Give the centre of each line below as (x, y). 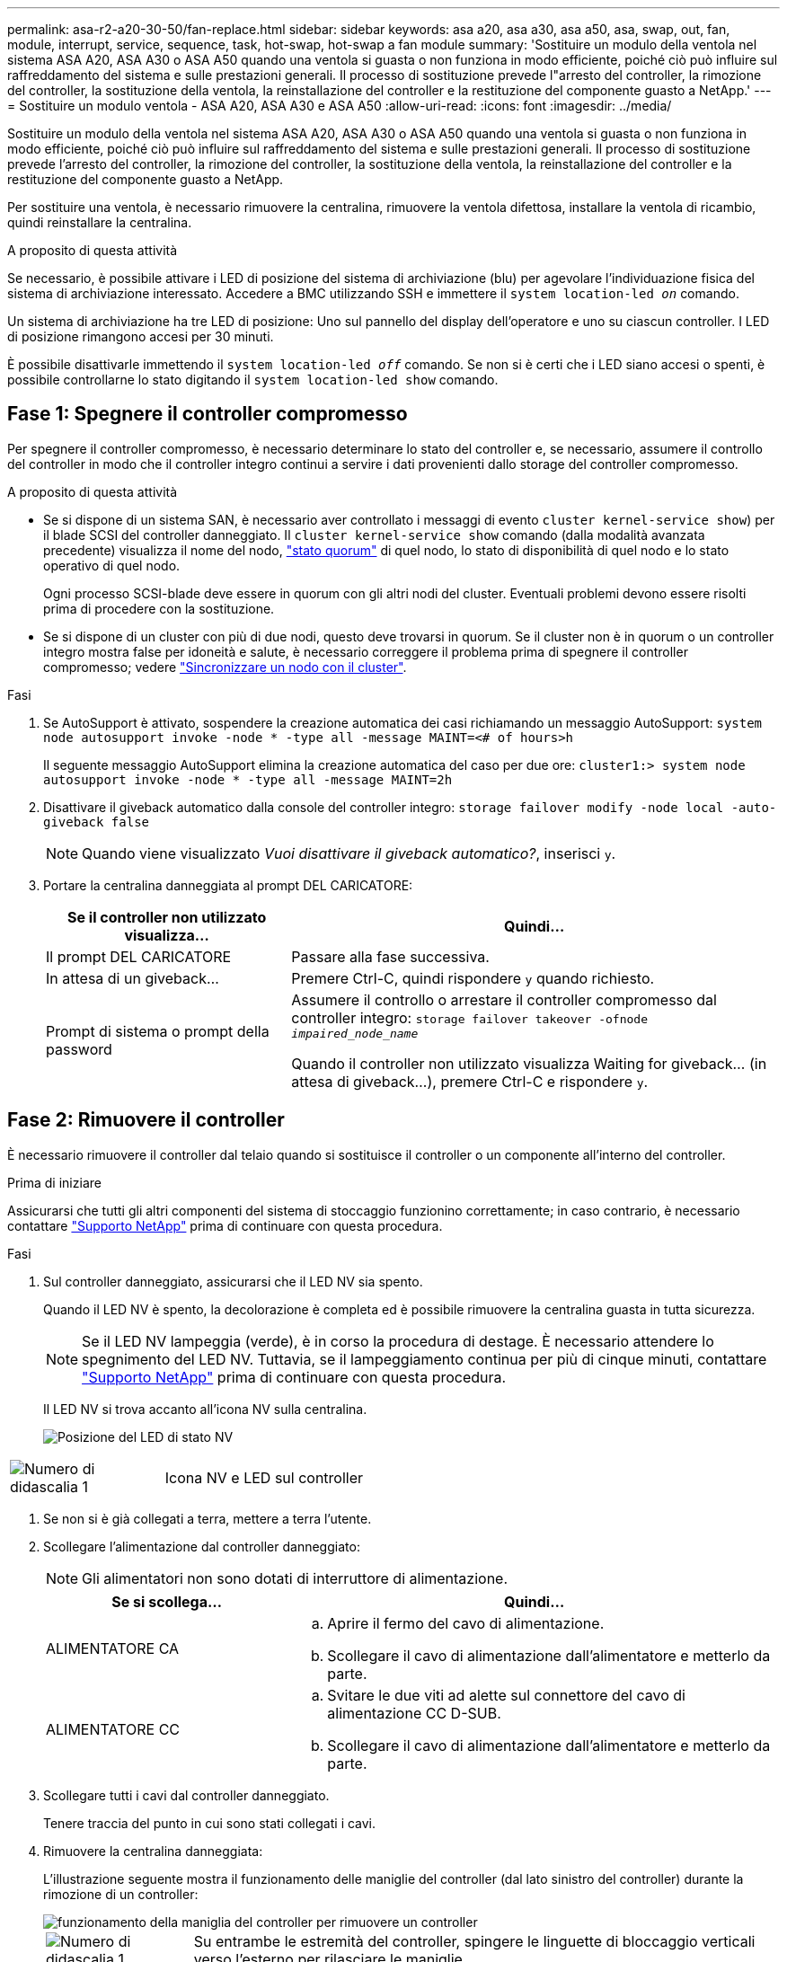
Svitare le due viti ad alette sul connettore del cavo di (506, 1695)
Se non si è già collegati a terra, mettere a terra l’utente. (208, 1518)
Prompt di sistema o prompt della (158, 1032)
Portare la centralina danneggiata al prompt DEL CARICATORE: (228, 885)
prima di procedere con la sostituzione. (159, 608)
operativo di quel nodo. (112, 565)
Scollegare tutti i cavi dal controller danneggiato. (186, 1795)
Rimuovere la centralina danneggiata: (153, 1851)
